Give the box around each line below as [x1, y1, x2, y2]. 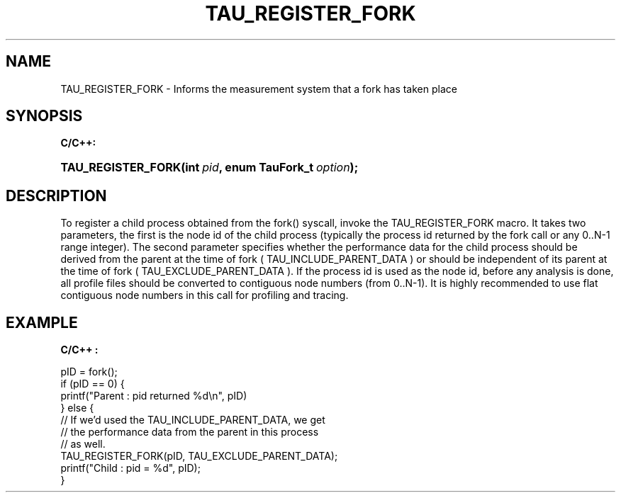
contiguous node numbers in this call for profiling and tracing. [60, 289, 349, 302]
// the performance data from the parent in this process [60, 426, 319, 438]
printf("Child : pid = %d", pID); [60, 462, 201, 475]
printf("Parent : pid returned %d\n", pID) [60, 390, 247, 402]
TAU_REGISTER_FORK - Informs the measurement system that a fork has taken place [60, 82, 457, 95]
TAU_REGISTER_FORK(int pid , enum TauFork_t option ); [60, 160, 359, 175]
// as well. [60, 438, 106, 451]
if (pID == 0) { [60, 378, 125, 390]
